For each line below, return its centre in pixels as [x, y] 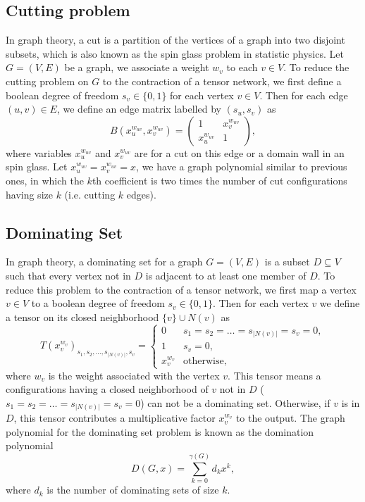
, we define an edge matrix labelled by [139, 109]
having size [29, 194]
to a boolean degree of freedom [98, 303]
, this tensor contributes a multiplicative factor [115, 418]
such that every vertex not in [68, 275]
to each [242, 67]
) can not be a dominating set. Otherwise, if [235, 402]
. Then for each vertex [260, 303]
